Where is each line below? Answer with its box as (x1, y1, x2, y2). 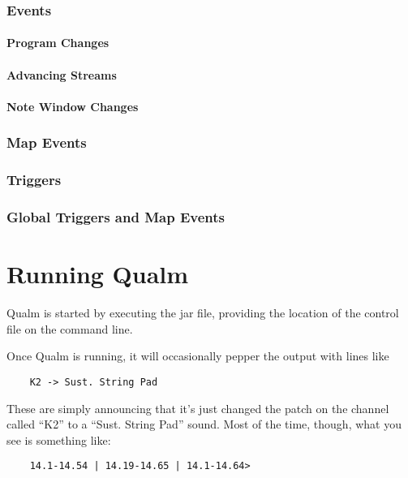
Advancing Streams (6, 66, 117, 83)
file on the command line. (6, 320, 133, 337)
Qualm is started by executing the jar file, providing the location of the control (6, 304, 399, 321)
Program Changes (6, 34, 110, 51)
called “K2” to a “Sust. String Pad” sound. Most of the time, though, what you (6, 416, 402, 433)
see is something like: (6, 431, 111, 448)
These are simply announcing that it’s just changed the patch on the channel (6, 399, 389, 416)
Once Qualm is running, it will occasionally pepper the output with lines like (6, 347, 389, 364)
